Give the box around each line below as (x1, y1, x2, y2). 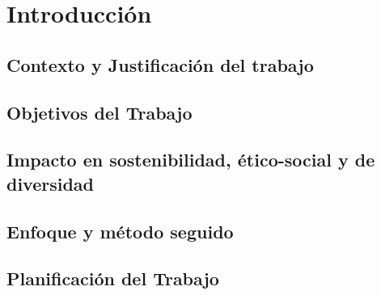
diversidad (6, 171, 95, 196)
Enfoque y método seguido (6, 218, 234, 243)
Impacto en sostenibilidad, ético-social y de (6, 147, 375, 172)
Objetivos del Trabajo (6, 99, 193, 124)
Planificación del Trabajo (6, 266, 219, 291)
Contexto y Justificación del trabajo (6, 52, 314, 77)
